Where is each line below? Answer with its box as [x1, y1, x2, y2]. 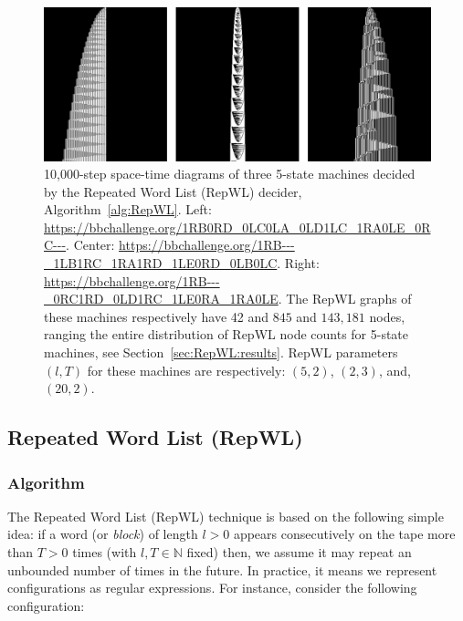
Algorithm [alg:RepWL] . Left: [44, 200, 212, 219]
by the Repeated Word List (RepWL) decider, [44, 181, 302, 201]
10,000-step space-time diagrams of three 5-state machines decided [44, 164, 416, 183]
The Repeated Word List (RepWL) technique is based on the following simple [7, 506, 444, 525]
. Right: [277, 254, 320, 273]
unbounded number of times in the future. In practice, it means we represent [7, 560, 437, 579]
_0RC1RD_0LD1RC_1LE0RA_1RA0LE [44, 289, 279, 308]
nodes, [369, 306, 405, 326]
